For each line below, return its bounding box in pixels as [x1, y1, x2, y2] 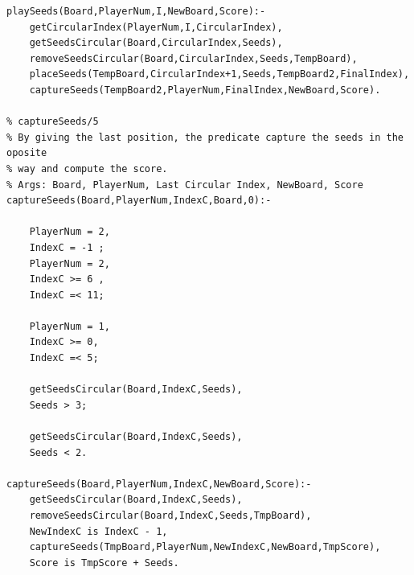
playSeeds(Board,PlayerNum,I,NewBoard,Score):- [6, 6, 266, 17]
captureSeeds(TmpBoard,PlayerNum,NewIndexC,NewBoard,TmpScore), [29, 541, 381, 553]
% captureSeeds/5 [6, 116, 99, 128]
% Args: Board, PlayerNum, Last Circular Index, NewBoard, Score [6, 179, 363, 191]
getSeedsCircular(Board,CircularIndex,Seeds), [29, 37, 283, 49]
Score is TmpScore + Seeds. [29, 557, 179, 569]
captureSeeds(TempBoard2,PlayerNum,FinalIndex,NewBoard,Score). [29, 84, 381, 96]
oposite [6, 147, 47, 159]
